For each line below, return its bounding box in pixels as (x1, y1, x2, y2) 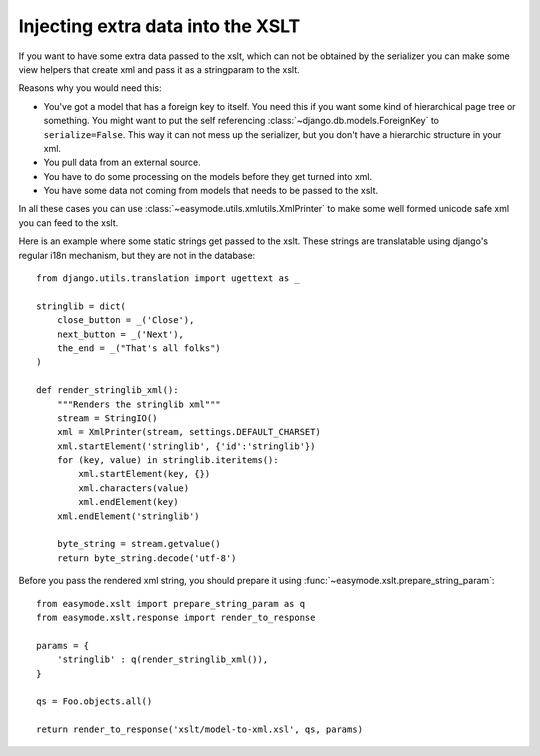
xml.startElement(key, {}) (78, 468, 211, 480)
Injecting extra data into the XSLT (18, 15, 301, 37)
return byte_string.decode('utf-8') (56, 552, 237, 564)
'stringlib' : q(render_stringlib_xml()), (56, 654, 269, 665)
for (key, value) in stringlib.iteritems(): (56, 455, 279, 466)
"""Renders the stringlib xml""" (56, 398, 222, 410)
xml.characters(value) (78, 482, 190, 494)
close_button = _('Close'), (56, 315, 195, 326)
